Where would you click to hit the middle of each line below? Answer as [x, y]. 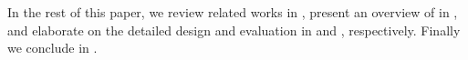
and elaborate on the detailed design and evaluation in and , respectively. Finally [234, 30]
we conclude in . [52, 48]
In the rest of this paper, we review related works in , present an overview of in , [233, 12]
